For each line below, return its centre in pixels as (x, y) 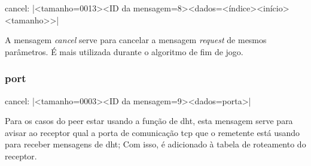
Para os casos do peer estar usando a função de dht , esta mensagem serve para (149, 121)
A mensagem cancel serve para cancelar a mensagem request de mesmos (136, 40)
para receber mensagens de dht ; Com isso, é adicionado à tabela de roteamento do (155, 144)
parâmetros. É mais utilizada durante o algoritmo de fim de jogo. (124, 51)
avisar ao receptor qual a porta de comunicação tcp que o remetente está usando (153, 132)
